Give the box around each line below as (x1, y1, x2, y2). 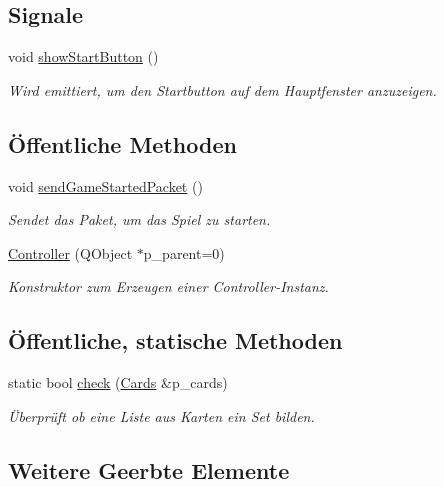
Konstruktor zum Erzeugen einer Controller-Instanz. (8, 276, 329, 297)
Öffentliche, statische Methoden (8, 325, 343, 356)
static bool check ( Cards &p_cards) (8, 372, 228, 393)
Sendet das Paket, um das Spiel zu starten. (8, 209, 271, 230)
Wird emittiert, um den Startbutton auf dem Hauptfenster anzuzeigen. (8, 79, 437, 100)
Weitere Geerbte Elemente (8, 454, 290, 485)
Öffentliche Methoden (8, 128, 237, 159)
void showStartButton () (8, 46, 159, 67)
